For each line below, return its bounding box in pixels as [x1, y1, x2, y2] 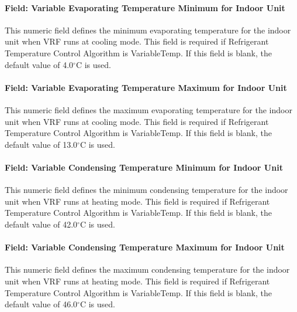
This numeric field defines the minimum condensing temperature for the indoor [5, 184, 288, 196]
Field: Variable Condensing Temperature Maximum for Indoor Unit [5, 241, 285, 253]
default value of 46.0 [5, 298, 78, 310]
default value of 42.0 [5, 218, 78, 230]
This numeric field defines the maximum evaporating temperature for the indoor [5, 103, 292, 116]
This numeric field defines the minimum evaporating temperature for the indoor [5, 23, 291, 36]
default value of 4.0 [5, 58, 74, 70]
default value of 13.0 [5, 138, 78, 150]
